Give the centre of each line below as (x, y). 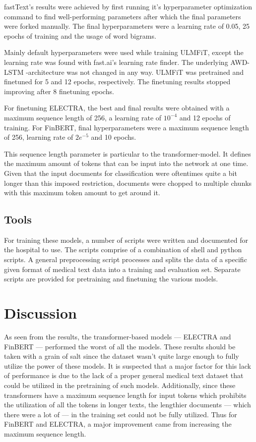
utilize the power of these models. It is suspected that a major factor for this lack (128, 365)
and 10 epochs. (114, 137)
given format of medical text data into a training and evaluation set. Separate (122, 269)
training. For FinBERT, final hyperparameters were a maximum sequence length (127, 127)
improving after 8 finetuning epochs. (59, 91)
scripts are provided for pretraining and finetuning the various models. (111, 279)
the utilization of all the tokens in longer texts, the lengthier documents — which (128, 405)
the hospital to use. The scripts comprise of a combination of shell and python (123, 249)
